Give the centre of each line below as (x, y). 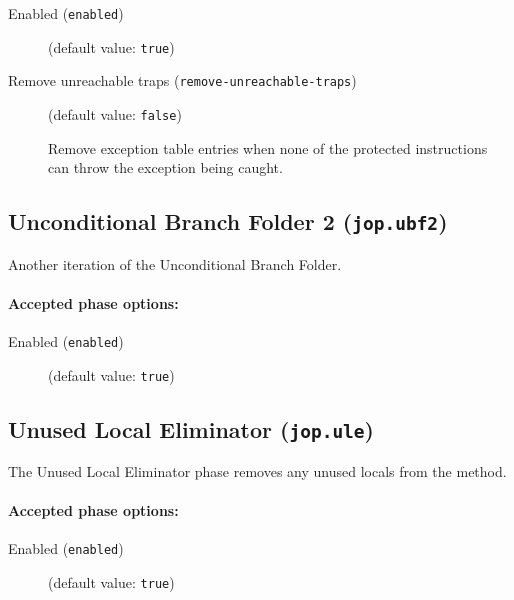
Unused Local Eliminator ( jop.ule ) (191, 428)
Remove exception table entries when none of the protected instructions (268, 147)
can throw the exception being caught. (165, 167)
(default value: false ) (115, 113)
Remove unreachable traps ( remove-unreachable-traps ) (182, 80)
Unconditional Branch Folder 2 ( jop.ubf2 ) (228, 221)
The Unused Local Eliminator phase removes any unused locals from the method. (257, 471)
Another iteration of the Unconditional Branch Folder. (175, 263)
